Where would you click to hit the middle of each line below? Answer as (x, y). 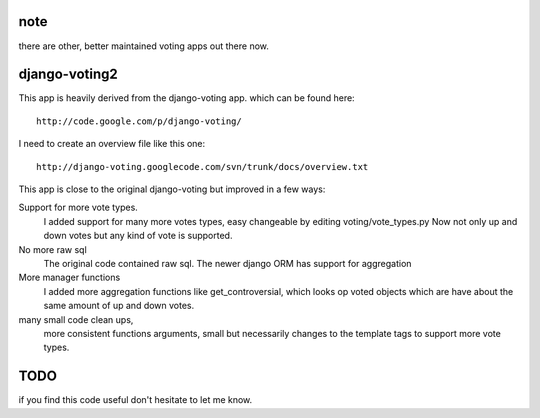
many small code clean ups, (76, 319)
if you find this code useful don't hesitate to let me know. (135, 400)
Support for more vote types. (78, 207)
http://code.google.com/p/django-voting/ (139, 121)
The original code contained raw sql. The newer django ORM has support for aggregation (227, 263)
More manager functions (69, 277)
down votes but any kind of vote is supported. (138, 236)
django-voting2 (68, 74)
